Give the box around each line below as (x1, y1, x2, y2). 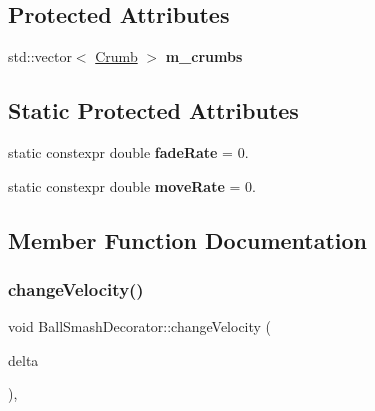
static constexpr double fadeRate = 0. (8, 142, 249, 162)
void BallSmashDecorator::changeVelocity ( (8, 316, 272, 337)
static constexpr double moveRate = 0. (8, 175, 256, 196)
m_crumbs (165, 46, 243, 67)
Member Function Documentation (8, 224, 368, 255)
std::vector (8, 46, 72, 67)
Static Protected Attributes (8, 95, 299, 126)
